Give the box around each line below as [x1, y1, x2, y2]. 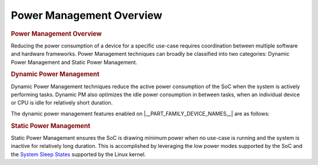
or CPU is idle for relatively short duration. [11, 99, 113, 106]
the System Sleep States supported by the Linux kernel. [11, 150, 146, 158]
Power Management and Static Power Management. [11, 59, 138, 66]
